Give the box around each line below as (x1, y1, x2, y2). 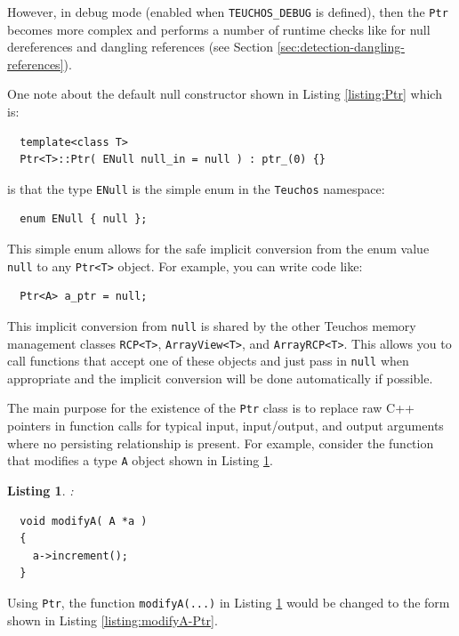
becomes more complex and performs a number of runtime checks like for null (7, 20, 431, 38)
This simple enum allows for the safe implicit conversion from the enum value (7, 239, 430, 258)
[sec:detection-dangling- (277, 37, 405, 56)
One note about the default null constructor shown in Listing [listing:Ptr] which (7, 85, 442, 103)
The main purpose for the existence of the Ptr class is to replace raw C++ (7, 399, 415, 417)
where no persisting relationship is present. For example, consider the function (7, 433, 434, 452)
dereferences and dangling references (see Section (7, 37, 274, 56)
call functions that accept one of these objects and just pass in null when (7, 351, 409, 370)
